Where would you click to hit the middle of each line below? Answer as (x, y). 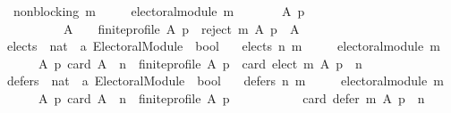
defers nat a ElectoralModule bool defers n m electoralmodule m (225, 81)
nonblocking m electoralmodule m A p (159, 11)
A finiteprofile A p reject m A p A (181, 28)
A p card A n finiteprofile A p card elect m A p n (200, 63)
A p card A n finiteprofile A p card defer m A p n (231, 97)
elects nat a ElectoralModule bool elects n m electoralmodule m (223, 46)
